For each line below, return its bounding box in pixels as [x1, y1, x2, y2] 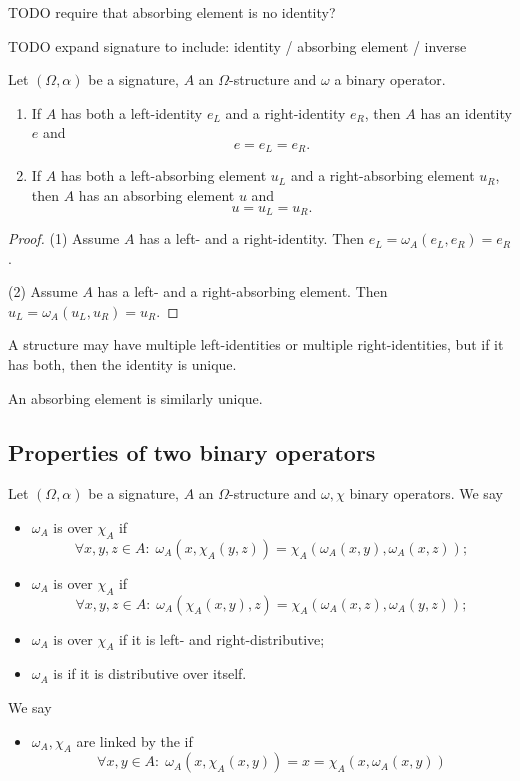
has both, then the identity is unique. [8, 354, 237, 375]
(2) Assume [8, 281, 78, 302]
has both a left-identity [60, 102, 203, 123]
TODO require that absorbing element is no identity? [8, 2, 336, 22]
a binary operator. [334, 69, 446, 90]
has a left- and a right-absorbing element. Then [97, 281, 388, 302]
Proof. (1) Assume [8, 228, 120, 249]
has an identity [420, 102, 512, 123]
